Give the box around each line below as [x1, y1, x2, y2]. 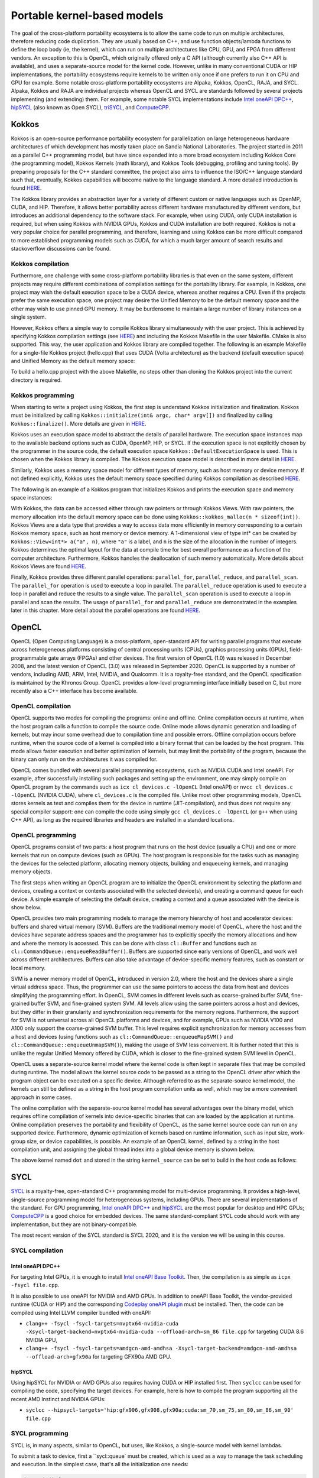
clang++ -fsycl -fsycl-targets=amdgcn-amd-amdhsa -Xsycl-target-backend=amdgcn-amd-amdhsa [25, 1345, 297, 1352]
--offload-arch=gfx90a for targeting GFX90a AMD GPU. [25, 1353, 171, 1360]
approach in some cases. [11, 1094, 73, 1101]
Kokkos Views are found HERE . [11, 563, 87, 570]
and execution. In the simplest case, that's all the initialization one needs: [11, 1461, 188, 1468]
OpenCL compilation [11, 702, 71, 711]
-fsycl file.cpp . [11, 1282, 60, 1289]
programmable [11, 654, 47, 662]
